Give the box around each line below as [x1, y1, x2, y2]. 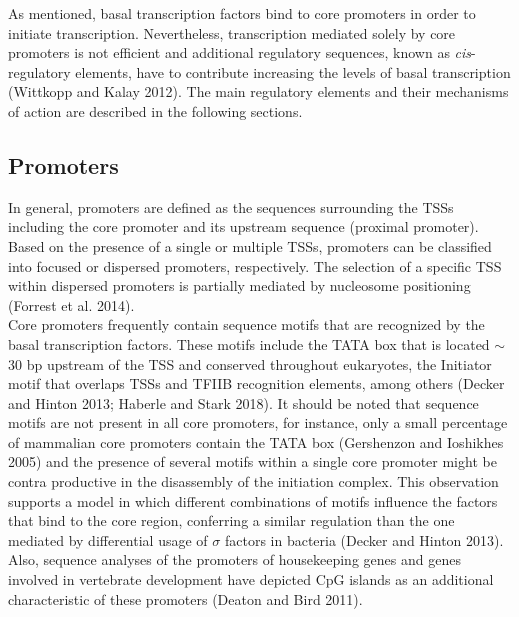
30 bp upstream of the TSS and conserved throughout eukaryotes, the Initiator [8, 353, 492, 374]
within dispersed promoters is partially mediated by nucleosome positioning [8, 275, 471, 296]
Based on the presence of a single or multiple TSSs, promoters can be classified [8, 235, 492, 256]
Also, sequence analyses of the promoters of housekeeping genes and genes [8, 549, 461, 570]
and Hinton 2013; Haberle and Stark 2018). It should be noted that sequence [8, 392, 479, 413]
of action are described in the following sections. [8, 100, 303, 121]
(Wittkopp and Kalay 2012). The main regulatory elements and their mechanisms [8, 81, 509, 102]
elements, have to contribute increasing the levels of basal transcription [75, 61, 511, 82]
